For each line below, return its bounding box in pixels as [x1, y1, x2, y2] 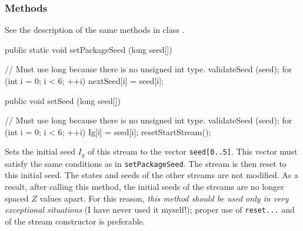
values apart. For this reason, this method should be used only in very [39, 192, 289, 204]
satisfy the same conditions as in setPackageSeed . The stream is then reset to [5, 157, 287, 169]
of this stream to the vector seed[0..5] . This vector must [87, 145, 298, 158]
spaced [5, 192, 29, 204]
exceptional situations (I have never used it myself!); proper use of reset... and [5, 203, 295, 216]
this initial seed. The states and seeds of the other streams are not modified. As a [5, 169, 298, 181]
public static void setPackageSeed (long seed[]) [5, 43, 172, 55]
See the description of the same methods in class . [5, 24, 185, 36]
